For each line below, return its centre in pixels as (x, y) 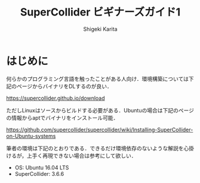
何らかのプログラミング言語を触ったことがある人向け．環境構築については (98, 78)
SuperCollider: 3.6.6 (39, 173)
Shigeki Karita (100, 29)
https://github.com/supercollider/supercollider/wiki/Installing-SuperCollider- (100, 130)
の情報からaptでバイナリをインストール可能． (62, 118)
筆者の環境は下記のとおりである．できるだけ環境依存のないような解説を (95, 148)
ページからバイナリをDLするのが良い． (64, 86)
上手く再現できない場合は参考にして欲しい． (81, 156)
